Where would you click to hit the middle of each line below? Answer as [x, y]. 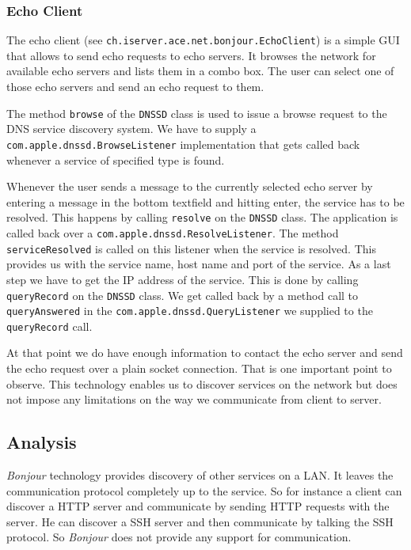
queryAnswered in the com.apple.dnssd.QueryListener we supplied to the [190, 311]
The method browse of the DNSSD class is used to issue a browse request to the [197, 113]
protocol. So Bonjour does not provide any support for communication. [179, 537]
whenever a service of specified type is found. [116, 159]
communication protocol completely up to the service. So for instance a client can [204, 490]
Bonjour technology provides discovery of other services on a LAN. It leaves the [200, 475]
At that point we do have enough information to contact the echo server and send [205, 353]
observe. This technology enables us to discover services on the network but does [202, 383]
